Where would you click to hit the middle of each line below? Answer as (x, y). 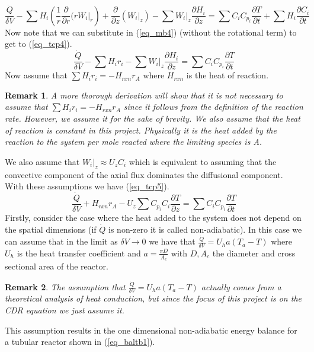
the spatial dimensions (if (51, 229)
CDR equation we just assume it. (65, 310)
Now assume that (36, 75)
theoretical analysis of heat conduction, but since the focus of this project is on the (153, 298)
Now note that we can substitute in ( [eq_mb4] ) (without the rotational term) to (151, 32)
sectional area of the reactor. (57, 266)
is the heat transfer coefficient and (79, 253)
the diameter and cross (254, 253)
